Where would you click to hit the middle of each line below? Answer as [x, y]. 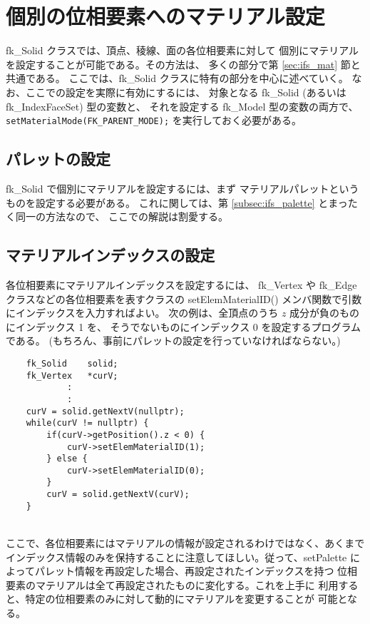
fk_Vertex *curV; [72, 375]
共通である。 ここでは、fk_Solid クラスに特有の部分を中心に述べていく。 [177, 78]
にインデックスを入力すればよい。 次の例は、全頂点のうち [142, 313]
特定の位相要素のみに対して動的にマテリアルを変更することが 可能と [186, 599]
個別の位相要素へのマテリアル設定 [165, 16]
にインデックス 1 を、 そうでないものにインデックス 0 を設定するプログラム [184, 326]
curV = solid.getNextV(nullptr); [105, 411]
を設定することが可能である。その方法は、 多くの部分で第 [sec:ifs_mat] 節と [183, 64]
